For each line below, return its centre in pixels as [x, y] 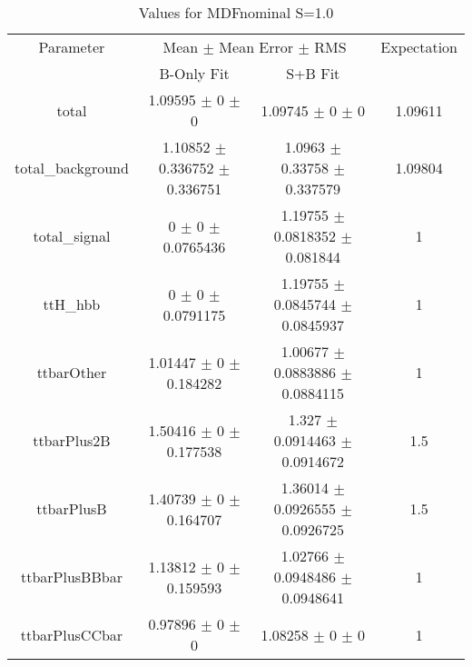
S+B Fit [313, 73]
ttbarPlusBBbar [71, 577]
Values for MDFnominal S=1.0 [236, 12]
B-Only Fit [194, 73]
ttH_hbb [72, 304]
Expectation [419, 47]
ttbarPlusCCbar [72, 634]
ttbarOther [72, 372]
